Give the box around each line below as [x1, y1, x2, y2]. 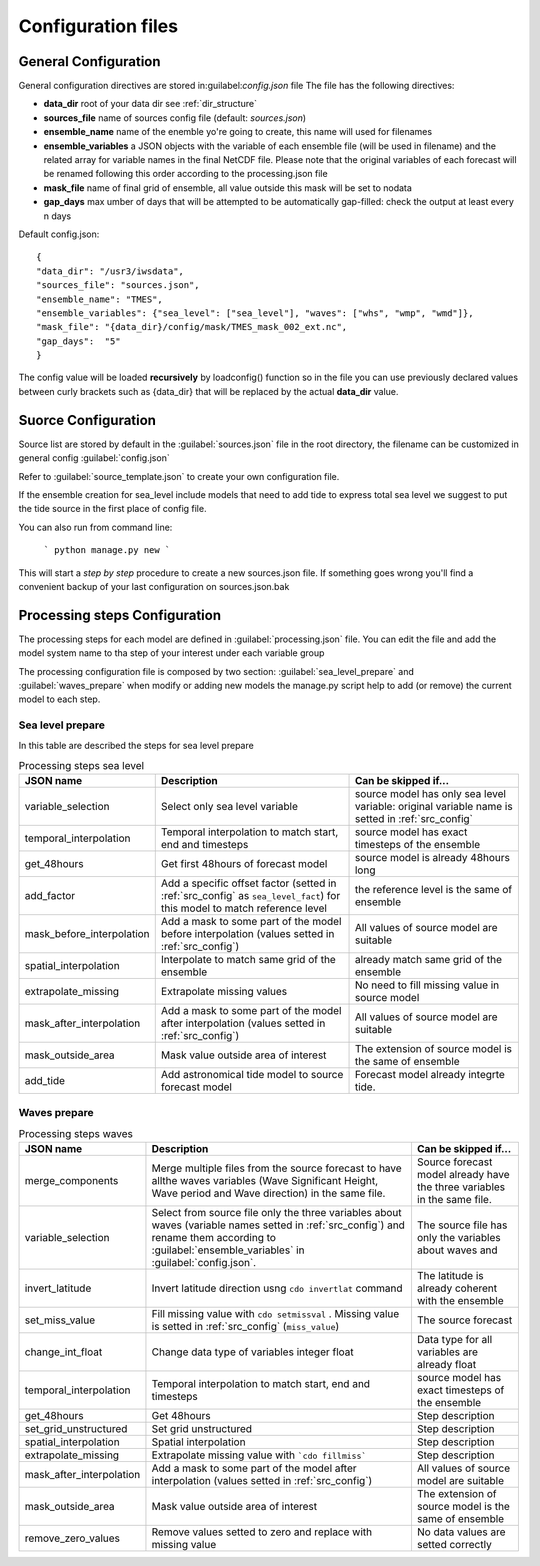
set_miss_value [24, 1313, 95, 1327]
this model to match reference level [160, 901, 327, 915]
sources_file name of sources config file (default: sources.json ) [43, 111, 307, 124]
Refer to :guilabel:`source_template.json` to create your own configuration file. [18, 470, 340, 482]
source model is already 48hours [354, 851, 510, 865]
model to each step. [18, 693, 101, 705]
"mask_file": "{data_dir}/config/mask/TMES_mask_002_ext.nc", [36, 321, 348, 333]
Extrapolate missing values [160, 985, 288, 999]
